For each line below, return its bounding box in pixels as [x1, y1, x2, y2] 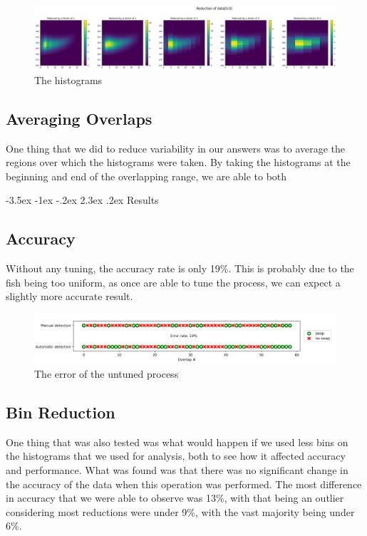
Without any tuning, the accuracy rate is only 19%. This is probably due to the [6, 261, 354, 276]
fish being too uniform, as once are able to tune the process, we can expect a [6, 274, 341, 289]
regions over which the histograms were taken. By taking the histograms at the [6, 155, 351, 170]
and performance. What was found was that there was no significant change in [6, 462, 348, 477]
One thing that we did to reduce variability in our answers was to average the [6, 140, 346, 155]
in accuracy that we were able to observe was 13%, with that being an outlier [6, 490, 344, 505]
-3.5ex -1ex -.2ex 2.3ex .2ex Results [6, 192, 159, 207]
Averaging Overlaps [6, 107, 153, 129]
